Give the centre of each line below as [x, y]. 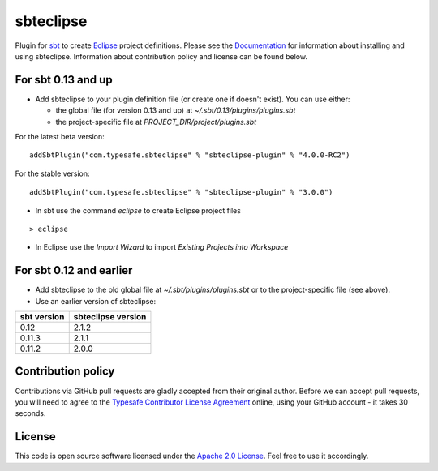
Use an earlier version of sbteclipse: [96, 301]
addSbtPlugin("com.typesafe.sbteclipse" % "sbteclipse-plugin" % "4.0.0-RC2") [190, 155]
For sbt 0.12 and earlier [74, 270]
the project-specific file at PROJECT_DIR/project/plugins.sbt [156, 122]
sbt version [42, 317]
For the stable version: [52, 173]
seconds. [30, 413]
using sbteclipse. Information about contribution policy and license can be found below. [161, 56]
